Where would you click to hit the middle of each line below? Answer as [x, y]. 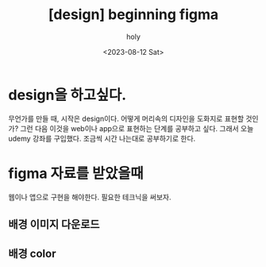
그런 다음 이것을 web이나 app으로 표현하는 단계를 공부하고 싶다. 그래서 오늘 [137, 128]
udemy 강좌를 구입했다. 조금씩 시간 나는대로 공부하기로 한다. [102, 138]
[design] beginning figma [133, 15]
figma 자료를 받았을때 [76, 173]
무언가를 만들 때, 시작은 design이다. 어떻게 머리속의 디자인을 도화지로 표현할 [126, 118]
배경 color [32, 254]
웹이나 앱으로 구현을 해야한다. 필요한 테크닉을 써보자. [90, 197]
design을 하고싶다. [67, 95]
